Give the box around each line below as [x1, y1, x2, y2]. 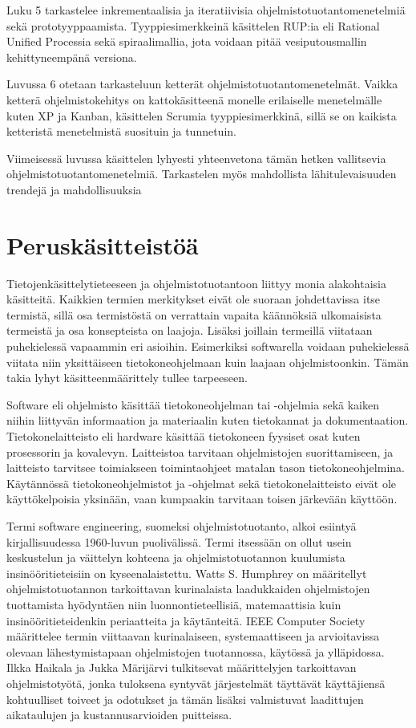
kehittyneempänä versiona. [6, 48, 137, 65]
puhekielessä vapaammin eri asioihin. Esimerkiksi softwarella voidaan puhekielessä [6, 338, 410, 355]
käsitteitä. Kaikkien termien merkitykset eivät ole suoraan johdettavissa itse [6, 291, 381, 307]
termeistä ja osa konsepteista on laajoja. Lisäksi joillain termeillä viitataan [6, 322, 373, 339]
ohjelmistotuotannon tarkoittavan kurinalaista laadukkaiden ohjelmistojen [6, 580, 370, 597]
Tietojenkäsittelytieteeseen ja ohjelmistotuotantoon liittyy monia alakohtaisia [6, 275, 386, 291]
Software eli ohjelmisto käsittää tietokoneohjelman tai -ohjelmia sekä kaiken [6, 396, 379, 413]
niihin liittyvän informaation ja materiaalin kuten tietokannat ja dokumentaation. [6, 412, 409, 429]
